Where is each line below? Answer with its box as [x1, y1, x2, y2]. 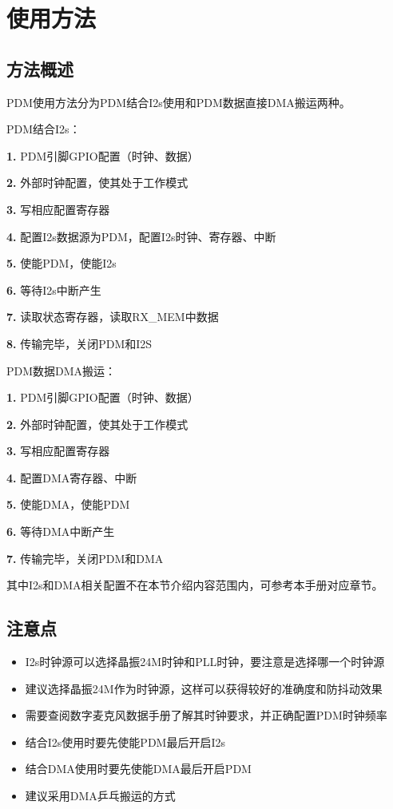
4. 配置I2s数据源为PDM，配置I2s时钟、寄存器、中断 [6, 228, 276, 244]
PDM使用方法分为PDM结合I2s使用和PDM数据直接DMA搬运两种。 [6, 93, 351, 110]
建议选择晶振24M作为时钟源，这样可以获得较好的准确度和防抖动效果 [25, 680, 383, 696]
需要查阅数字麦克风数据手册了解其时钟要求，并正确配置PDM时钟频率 [25, 707, 387, 724]
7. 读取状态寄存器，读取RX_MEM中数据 [6, 308, 219, 325]
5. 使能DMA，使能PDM [6, 496, 130, 513]
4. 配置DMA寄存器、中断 [6, 469, 137, 486]
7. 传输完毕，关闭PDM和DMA [6, 549, 164, 566]
